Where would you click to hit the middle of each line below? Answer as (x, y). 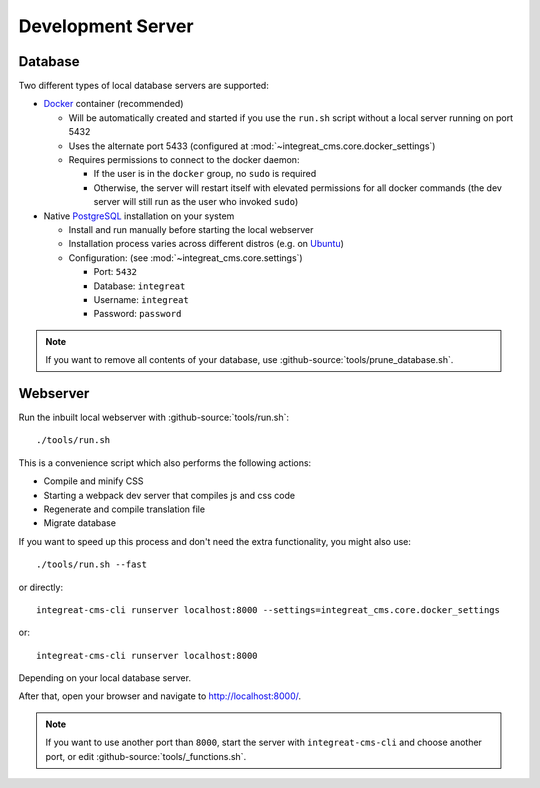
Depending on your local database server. (105, 678)
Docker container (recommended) (113, 104)
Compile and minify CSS (93, 481)
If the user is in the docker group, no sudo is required (205, 174)
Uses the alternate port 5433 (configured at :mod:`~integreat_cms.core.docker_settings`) (252, 146)
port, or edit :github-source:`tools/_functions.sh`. (146, 756)
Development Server (106, 26)
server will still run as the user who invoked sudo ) (196, 202)
